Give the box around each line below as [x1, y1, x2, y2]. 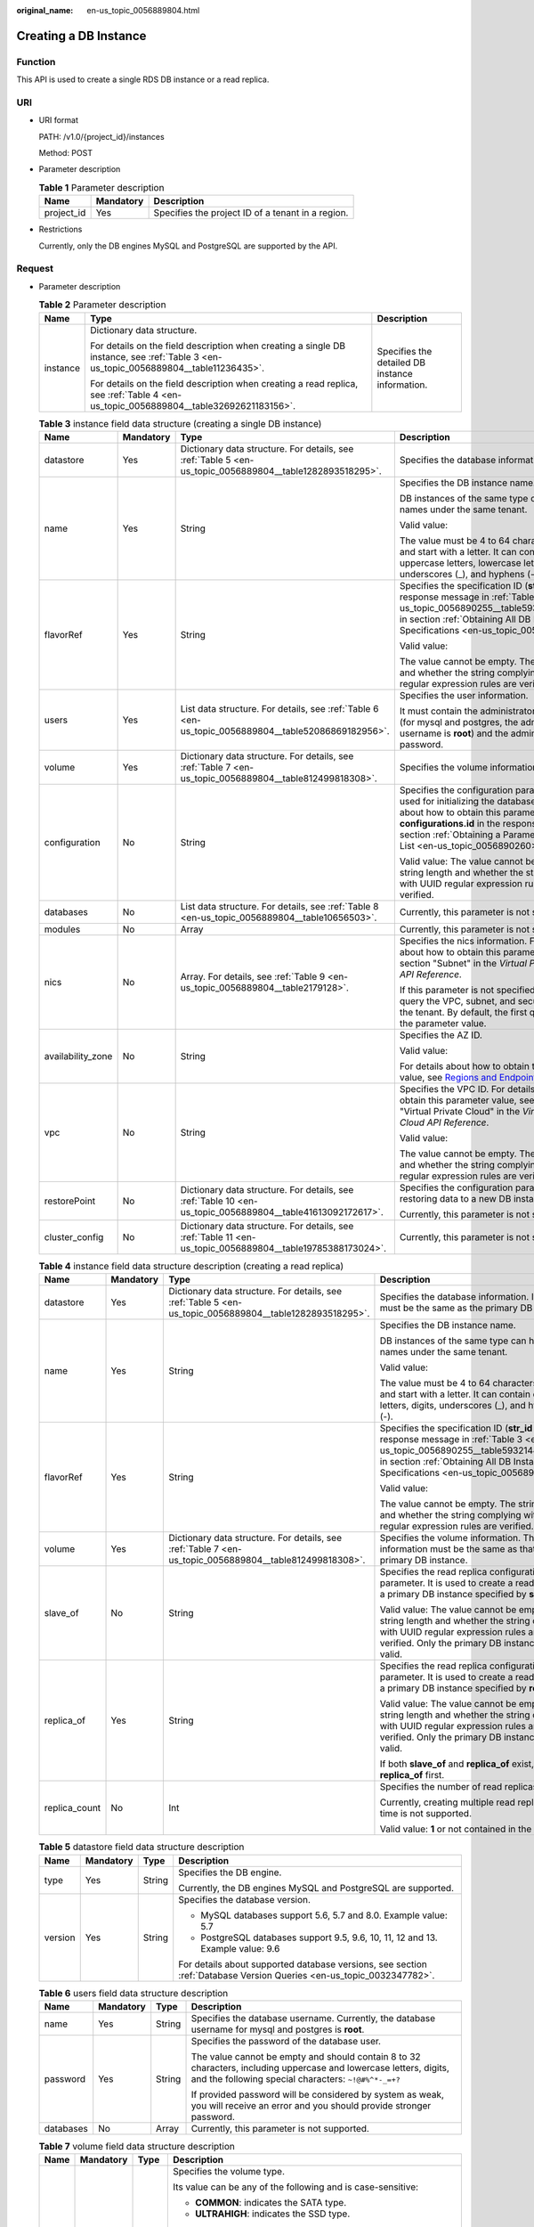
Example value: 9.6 [200, 1942, 280, 1954]
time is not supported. [379, 1807, 472, 1820]
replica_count [44, 1802, 101, 1815]
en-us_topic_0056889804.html [86, 5, 200, 15]
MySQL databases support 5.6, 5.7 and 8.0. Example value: [200, 1909, 449, 1921]
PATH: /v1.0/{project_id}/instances [38, 131, 165, 142]
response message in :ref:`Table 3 [379, 1433, 523, 1446]
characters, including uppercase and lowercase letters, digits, [190, 2062, 449, 2075]
